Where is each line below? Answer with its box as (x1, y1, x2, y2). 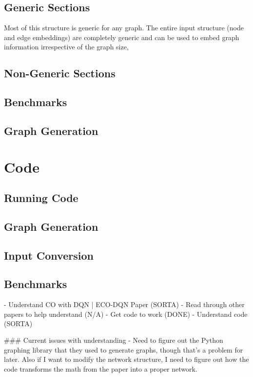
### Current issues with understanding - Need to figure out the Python (4, 335, 223, 345)
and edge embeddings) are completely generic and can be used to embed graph (4, 32, 239, 42)
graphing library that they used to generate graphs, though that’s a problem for (4, 344, 243, 355)
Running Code (4, 190, 78, 205)
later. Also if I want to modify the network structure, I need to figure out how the (4, 354, 249, 364)
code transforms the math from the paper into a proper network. (4, 363, 197, 374)
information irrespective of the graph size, (4, 42, 129, 52)
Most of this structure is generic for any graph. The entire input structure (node (4, 22, 244, 33)
